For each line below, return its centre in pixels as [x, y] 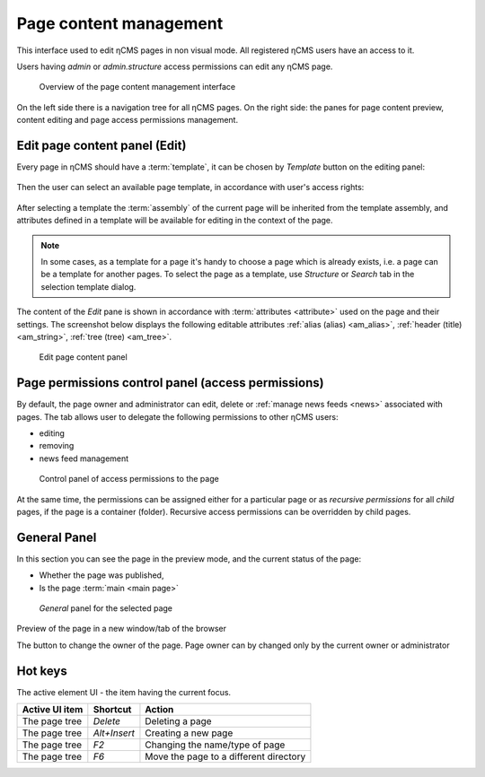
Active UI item [53, 710]
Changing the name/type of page [215, 745]
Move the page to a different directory [225, 756]
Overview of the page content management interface [137, 87]
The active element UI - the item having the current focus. [124, 692]
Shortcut [112, 710]
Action [159, 710]
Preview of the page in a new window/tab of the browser [121, 629]
